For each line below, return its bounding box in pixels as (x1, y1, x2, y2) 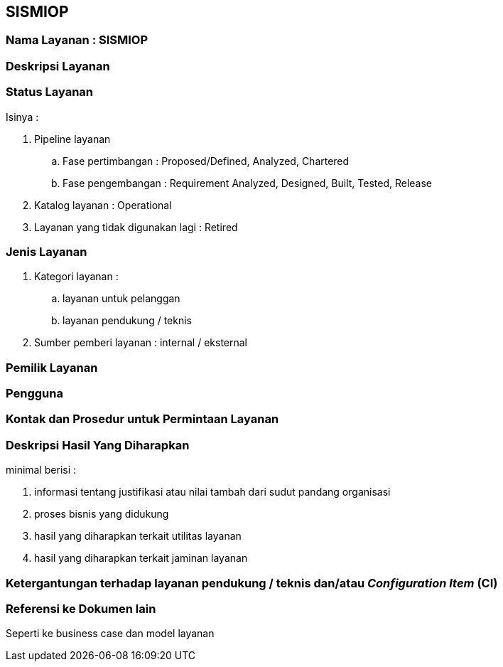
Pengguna (6, 386, 63, 401)
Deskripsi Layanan (6, 58, 110, 73)
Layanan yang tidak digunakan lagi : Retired (34, 220, 238, 233)
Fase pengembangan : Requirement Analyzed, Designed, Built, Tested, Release (63, 176, 433, 189)
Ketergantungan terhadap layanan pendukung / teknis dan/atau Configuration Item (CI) (6, 575, 498, 590)
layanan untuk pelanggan (63, 292, 180, 305)
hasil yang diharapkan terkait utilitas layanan (34, 530, 242, 543)
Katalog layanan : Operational (34, 198, 172, 211)
